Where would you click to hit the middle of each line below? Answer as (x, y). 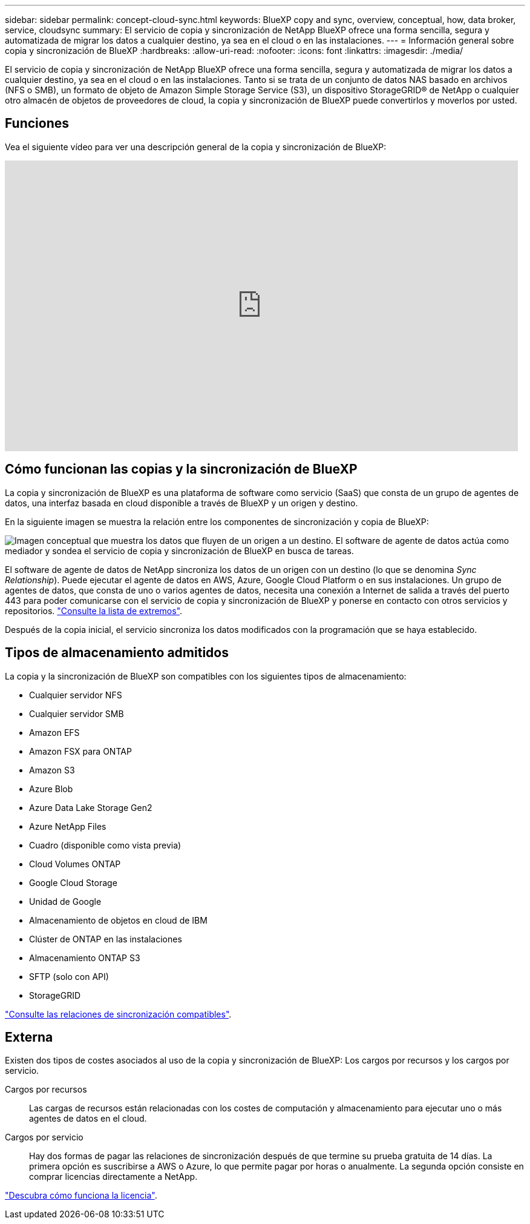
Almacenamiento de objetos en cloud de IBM (118, 920)
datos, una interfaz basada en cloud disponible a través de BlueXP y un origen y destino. (182, 503)
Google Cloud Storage (73, 882)
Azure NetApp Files (68, 826)
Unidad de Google (65, 901)
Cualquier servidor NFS (76, 695)
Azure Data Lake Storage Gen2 (91, 807)
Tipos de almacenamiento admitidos (117, 653)
